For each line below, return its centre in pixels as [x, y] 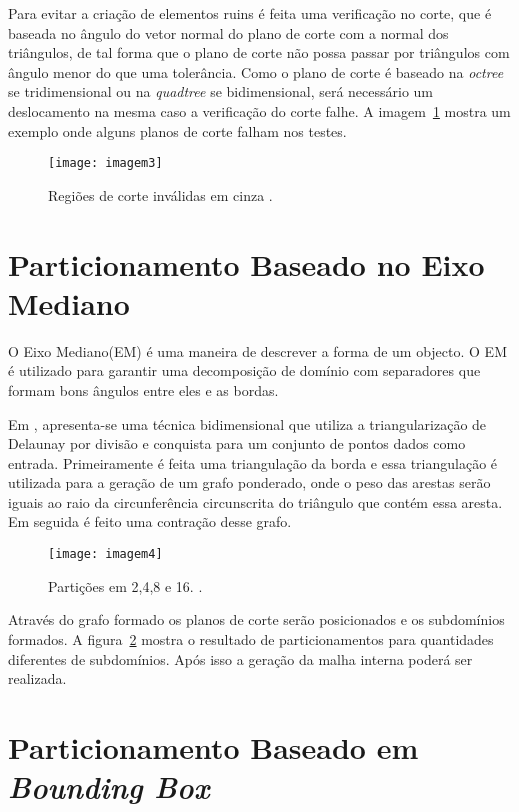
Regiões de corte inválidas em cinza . [160, 194]
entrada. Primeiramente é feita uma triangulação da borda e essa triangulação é [253, 462]
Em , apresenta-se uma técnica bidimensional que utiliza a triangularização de [247, 423]
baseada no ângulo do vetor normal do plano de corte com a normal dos [228, 32]
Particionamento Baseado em [213, 746]
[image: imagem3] [105, 163]
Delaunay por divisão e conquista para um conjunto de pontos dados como [237, 443]
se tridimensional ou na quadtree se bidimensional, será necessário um [221, 91]
